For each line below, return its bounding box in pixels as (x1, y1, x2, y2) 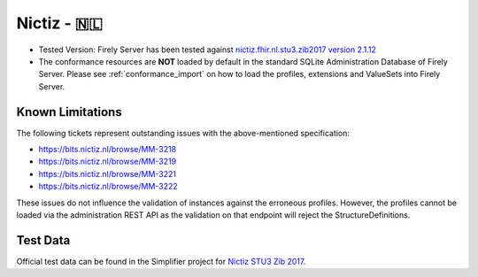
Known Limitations (16, 104, 123, 119)
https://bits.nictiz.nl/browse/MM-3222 (38, 181, 179, 192)
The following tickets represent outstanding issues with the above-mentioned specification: (16, 127, 350, 138)
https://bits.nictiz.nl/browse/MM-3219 (38, 156, 177, 167)
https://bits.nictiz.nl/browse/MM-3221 (38, 168, 177, 179)
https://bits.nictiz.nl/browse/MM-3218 (38, 144, 177, 155)
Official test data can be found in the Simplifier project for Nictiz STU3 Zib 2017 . (16, 256, 306, 266)
